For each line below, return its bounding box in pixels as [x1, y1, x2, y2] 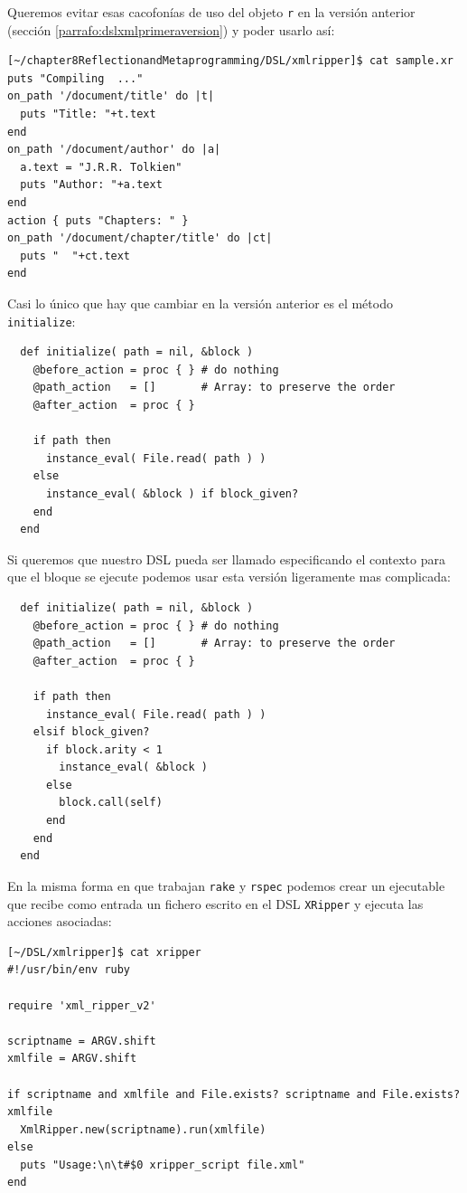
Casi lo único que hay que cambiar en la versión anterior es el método [7, 293, 393, 312]
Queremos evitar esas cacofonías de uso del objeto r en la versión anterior [7, 3, 416, 21]
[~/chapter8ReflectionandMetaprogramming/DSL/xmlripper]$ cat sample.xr [7, 54, 453, 68]
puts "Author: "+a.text [20, 178, 163, 192]
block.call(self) [59, 796, 163, 810]
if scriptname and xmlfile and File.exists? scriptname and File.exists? [7, 1087, 461, 1101]
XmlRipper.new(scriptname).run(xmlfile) [20, 1122, 266, 1136]
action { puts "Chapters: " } [7, 213, 189, 227]
